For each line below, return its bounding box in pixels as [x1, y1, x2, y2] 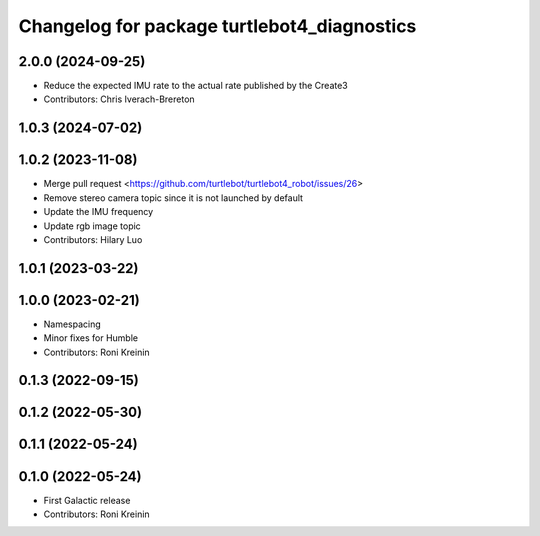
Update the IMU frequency [43, 206, 154, 218]
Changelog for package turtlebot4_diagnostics [18, 15, 417, 37]
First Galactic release [43, 494, 131, 506]
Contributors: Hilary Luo [43, 233, 143, 245]
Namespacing [43, 318, 102, 330]
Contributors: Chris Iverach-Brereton [43, 93, 195, 105]
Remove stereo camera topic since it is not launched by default [43, 191, 304, 204]
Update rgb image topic [43, 220, 142, 232]
